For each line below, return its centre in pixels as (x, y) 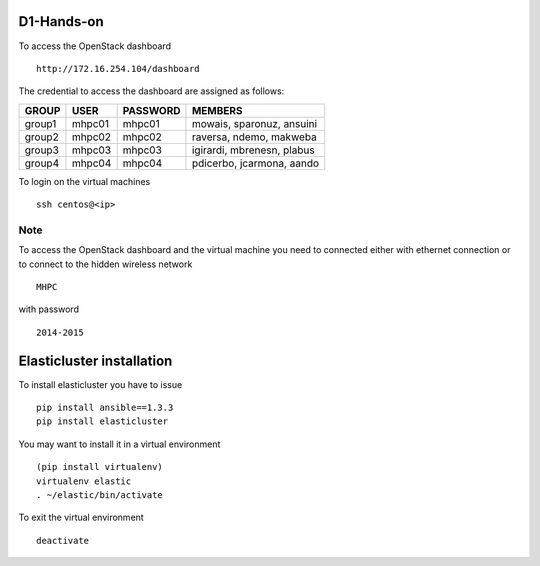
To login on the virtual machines (84, 181)
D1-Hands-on (61, 21)
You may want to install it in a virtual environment (119, 444)
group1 (40, 123)
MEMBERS (217, 110)
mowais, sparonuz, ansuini (254, 123)
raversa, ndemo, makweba (254, 137)
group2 (41, 137)
